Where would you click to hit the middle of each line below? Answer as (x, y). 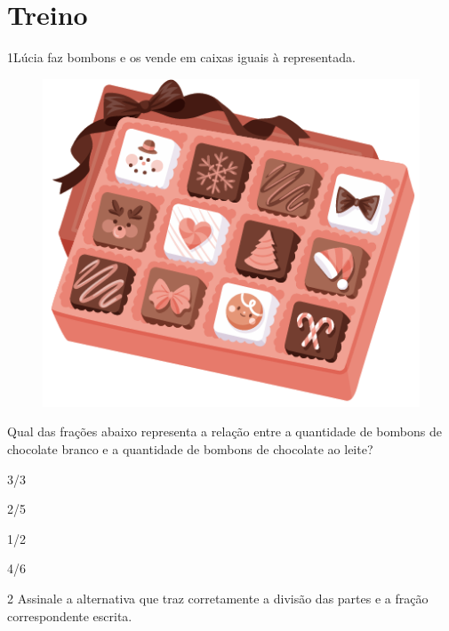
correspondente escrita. (70, 615)
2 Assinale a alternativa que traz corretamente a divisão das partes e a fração (218, 599)
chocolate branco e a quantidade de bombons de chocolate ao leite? (190, 449)
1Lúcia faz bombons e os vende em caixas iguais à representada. (181, 57)
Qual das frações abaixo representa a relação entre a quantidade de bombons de (224, 431)
